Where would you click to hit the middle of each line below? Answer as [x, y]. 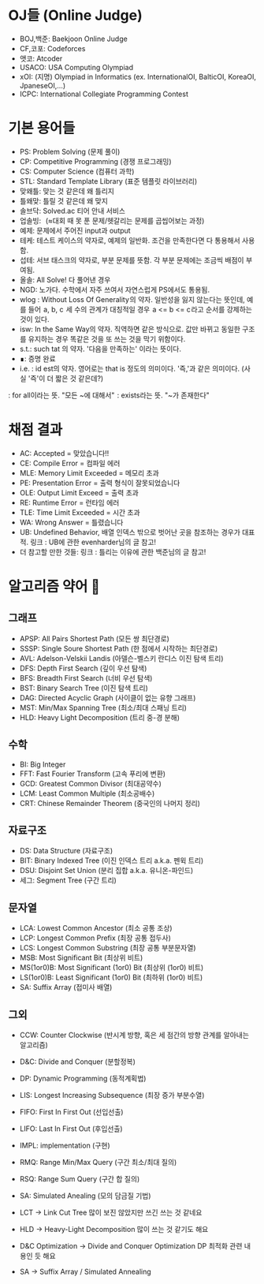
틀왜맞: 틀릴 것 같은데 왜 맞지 [64, 200]
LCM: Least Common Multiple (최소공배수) [87, 793]
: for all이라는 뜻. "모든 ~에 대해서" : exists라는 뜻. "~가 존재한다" [109, 395]
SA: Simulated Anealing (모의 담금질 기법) [85, 1196]
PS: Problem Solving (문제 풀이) [70, 151]
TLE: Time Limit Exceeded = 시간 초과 [80, 512]
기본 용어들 [42, 128]
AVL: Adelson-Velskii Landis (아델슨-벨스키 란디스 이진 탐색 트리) [121, 658]
